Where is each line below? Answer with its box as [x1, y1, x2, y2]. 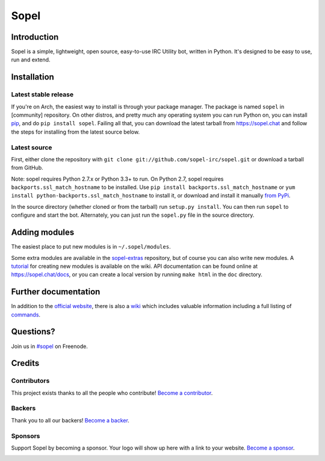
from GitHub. [11, 164, 43, 172]
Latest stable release [11, 90, 74, 99]
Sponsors [11, 432, 40, 440]
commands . [11, 311, 41, 318]
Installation [11, 72, 54, 82]
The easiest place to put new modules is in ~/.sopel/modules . [11, 243, 171, 250]
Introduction [11, 32, 59, 42]
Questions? [11, 327, 55, 337]
